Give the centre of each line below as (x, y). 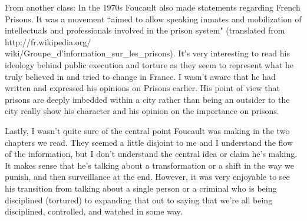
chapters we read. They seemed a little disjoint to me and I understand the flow (149, 142)
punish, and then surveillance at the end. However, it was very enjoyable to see (147, 177)
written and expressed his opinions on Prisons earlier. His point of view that (142, 88)
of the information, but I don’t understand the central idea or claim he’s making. (151, 154)
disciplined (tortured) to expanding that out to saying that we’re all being (139, 200)
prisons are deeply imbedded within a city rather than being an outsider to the (147, 99)
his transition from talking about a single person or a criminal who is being (141, 188)
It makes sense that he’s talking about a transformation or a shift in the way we (149, 165)
